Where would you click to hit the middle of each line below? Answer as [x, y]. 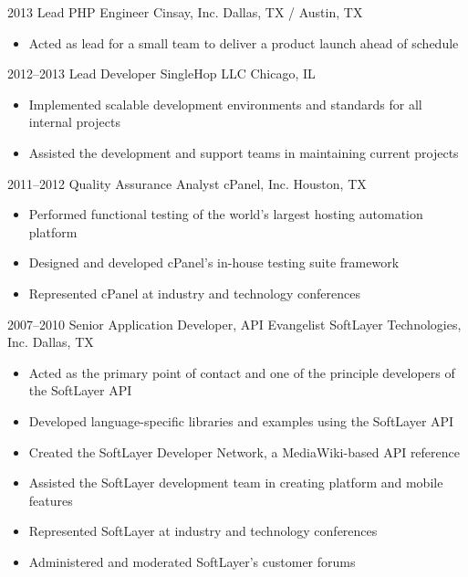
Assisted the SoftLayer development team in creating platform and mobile [236, 483]
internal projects [74, 122]
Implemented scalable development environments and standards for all [225, 104]
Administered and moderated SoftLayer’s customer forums [192, 561]
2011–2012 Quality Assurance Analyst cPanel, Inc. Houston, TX [187, 183]
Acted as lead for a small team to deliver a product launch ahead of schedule [244, 42]
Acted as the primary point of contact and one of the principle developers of [242, 372]
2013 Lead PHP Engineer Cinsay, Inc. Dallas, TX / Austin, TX [185, 12]
